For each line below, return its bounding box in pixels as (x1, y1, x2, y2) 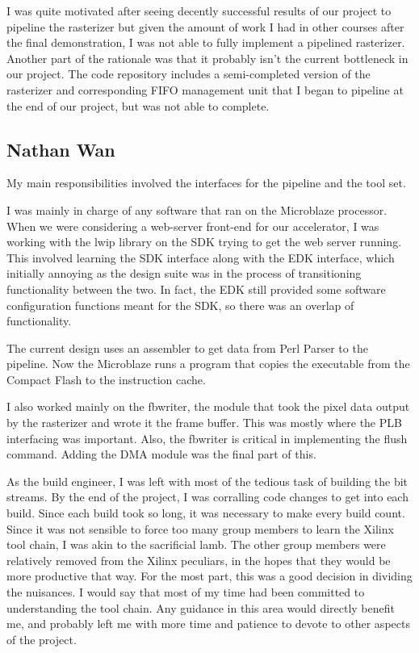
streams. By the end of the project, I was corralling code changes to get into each (6, 488, 409, 505)
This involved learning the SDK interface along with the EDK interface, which (6, 249, 395, 266)
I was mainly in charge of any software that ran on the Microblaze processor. (6, 201, 388, 218)
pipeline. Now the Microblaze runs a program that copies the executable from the (6, 355, 410, 372)
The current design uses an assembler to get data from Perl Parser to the (6, 339, 368, 356)
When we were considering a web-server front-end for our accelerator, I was (6, 217, 379, 234)
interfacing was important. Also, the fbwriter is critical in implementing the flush (6, 429, 408, 446)
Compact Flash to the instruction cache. (6, 370, 206, 387)
